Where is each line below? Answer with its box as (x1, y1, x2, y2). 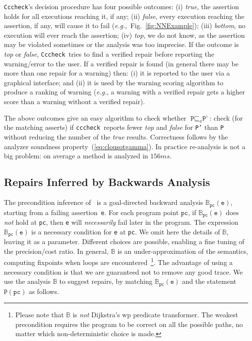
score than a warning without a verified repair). (4, 96, 145, 107)
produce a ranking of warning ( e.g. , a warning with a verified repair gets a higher (4, 87, 245, 97)
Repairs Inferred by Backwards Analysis (4, 174, 210, 189)
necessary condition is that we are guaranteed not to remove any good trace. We (4, 266, 243, 277)
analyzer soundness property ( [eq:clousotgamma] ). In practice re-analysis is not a (4, 141, 246, 151)
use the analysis (4, 276, 51, 286)
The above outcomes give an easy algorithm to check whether (4, 112, 187, 123)
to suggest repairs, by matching (59, 276, 153, 286)
